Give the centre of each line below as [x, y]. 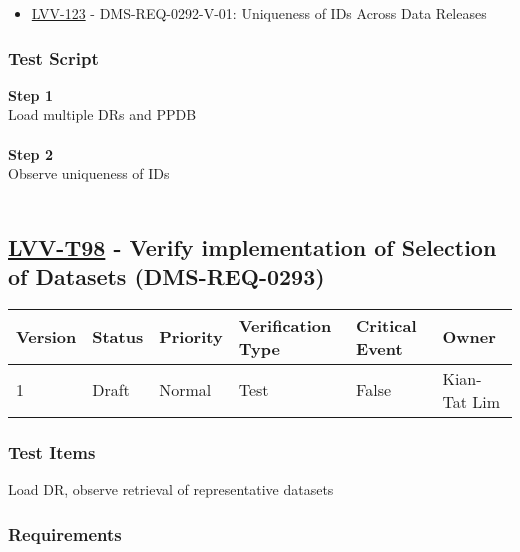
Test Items [52, 451]
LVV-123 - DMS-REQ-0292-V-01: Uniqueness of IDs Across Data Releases [259, 13]
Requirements [65, 533]
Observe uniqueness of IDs [89, 173]
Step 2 [30, 153]
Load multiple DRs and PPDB [102, 114]
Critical [386, 325]
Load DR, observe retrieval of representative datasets [171, 489]
